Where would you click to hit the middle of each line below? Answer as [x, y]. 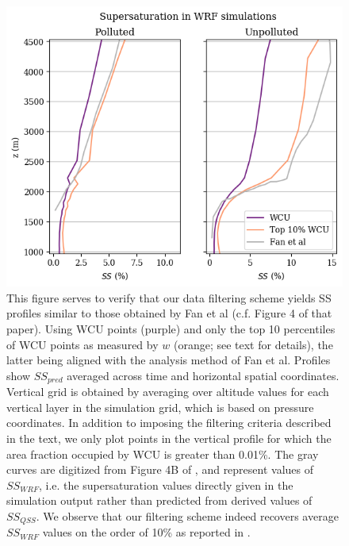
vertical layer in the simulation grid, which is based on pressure [160, 407]
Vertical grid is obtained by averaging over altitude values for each [168, 392]
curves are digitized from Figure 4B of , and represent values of [160, 469]
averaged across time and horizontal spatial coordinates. [203, 375]
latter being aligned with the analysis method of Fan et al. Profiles [169, 360]
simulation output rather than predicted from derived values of [159, 500]
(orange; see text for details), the [253, 344]
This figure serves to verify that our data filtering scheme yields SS [169, 297]
